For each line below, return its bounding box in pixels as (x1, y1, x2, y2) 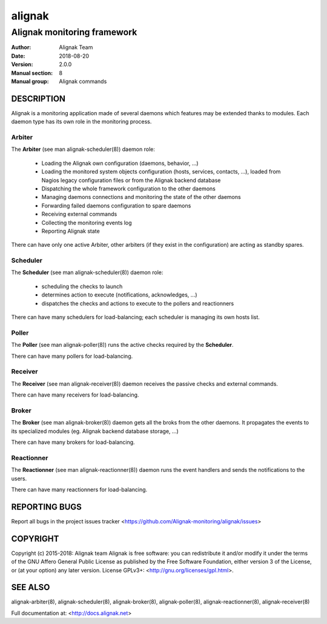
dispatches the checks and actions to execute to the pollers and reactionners (41, 300, 234, 307)
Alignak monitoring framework (11, 27, 137, 38)
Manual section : (11, 69, 53, 76)
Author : (11, 44, 31, 51)
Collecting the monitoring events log (41, 219, 133, 226)
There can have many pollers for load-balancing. (11, 352, 133, 360)
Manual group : (11, 78, 49, 85)
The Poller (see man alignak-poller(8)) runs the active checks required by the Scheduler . (11, 341, 234, 349)
